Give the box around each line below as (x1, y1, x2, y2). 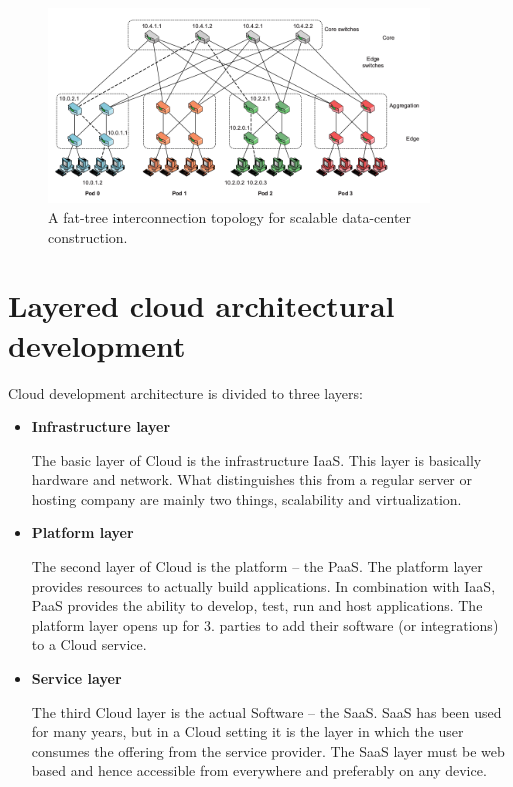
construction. (48, 226, 128, 247)
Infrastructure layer (31, 416, 171, 437)
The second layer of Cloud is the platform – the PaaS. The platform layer (31, 556, 483, 577)
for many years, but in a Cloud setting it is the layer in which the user (31, 721, 464, 742)
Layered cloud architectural (8, 285, 395, 326)
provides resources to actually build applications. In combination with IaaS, (31, 575, 496, 596)
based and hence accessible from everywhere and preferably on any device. (31, 760, 487, 781)
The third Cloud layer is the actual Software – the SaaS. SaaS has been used (31, 701, 502, 722)
